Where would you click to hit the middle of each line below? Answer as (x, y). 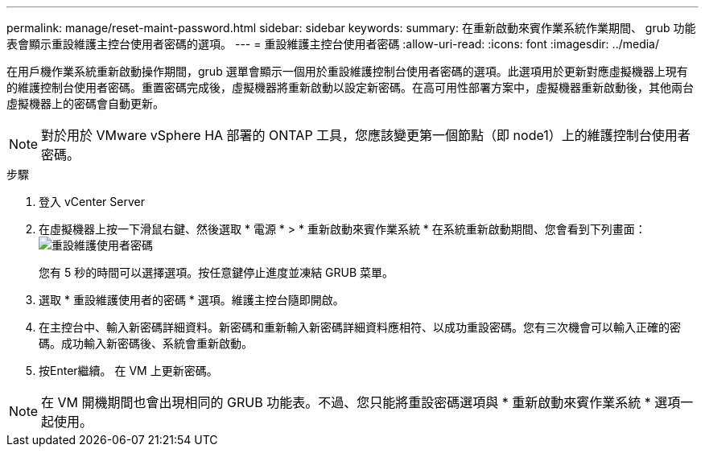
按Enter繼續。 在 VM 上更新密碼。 (128, 371)
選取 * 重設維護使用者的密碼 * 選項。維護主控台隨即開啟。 (192, 300)
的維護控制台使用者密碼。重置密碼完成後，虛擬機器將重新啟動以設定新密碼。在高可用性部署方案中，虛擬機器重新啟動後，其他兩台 (350, 87)
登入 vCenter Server (92, 202)
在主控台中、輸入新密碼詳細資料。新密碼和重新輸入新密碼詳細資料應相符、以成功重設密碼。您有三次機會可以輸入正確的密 (360, 327)
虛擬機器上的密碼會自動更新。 (85, 103)
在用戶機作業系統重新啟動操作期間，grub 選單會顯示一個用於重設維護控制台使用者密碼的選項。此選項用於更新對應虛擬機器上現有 (347, 71)
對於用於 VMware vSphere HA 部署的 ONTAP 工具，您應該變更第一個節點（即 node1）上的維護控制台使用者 (366, 135)
